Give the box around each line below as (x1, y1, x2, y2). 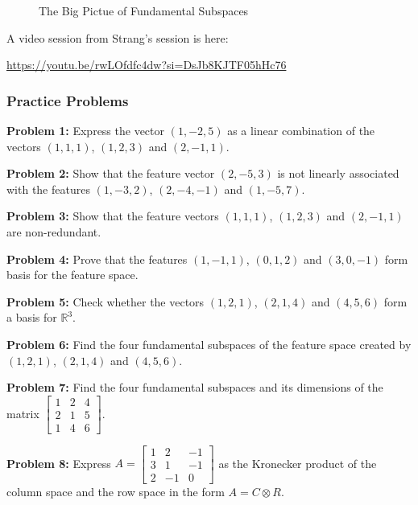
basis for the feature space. (6, 266, 139, 283)
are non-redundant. (6, 223, 101, 240)
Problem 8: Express (6, 454, 111, 471)
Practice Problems (6, 90, 129, 110)
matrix (6, 404, 39, 421)
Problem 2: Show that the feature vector (6, 165, 215, 182)
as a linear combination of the (227, 122, 375, 138)
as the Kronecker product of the (218, 454, 377, 471)
